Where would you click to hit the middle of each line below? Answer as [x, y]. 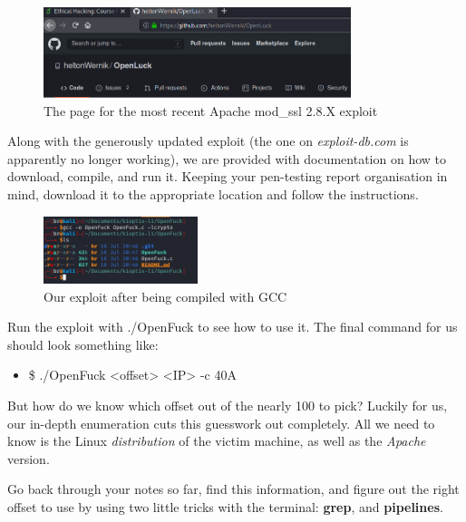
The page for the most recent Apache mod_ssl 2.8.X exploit [211, 110]
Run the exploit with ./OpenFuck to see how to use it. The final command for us [233, 327]
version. [29, 458]
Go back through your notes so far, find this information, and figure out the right [233, 489]
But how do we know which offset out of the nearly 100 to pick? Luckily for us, [228, 405]
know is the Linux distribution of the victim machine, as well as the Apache [217, 441]
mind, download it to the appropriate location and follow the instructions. [213, 193]
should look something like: [83, 344]
